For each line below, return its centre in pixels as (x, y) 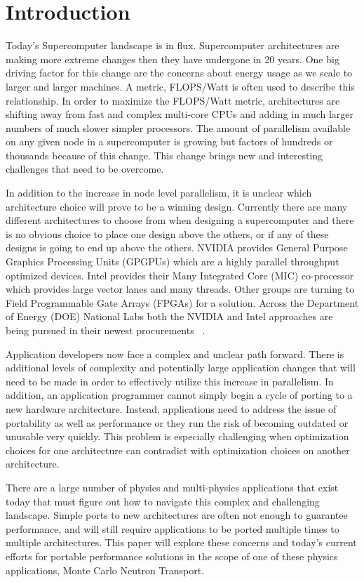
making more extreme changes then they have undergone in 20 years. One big (173, 59)
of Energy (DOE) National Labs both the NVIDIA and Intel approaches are (169, 316)
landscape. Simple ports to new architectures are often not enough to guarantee (177, 515)
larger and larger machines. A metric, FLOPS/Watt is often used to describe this (180, 86)
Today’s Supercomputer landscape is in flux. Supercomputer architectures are (173, 45)
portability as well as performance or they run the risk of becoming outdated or (177, 422)
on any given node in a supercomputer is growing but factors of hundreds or (169, 141)
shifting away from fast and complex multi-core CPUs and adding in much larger (180, 114)
